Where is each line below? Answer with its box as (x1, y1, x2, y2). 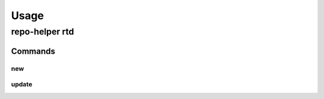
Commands (11, 46, 56, 56)
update (11, 81, 32, 89)
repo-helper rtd (11, 26, 74, 37)
